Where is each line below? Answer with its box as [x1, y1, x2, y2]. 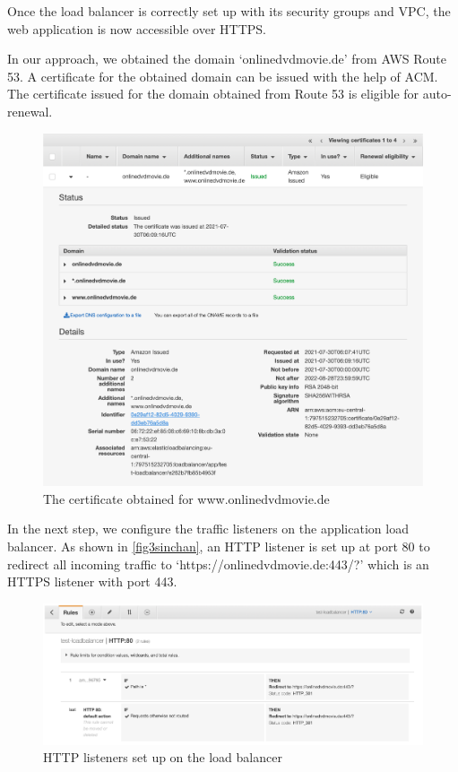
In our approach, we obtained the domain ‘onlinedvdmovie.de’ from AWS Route [7, 49, 446, 68]
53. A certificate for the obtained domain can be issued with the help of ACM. [7, 66, 438, 85]
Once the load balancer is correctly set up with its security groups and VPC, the [7, 2, 451, 20]
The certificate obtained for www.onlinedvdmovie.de [43, 489, 330, 507]
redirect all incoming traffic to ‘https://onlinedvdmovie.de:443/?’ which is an [7, 554, 429, 573]
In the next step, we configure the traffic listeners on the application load [7, 519, 409, 538]
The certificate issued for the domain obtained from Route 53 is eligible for [7, 84, 419, 103]
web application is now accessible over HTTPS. [7, 19, 266, 38]
